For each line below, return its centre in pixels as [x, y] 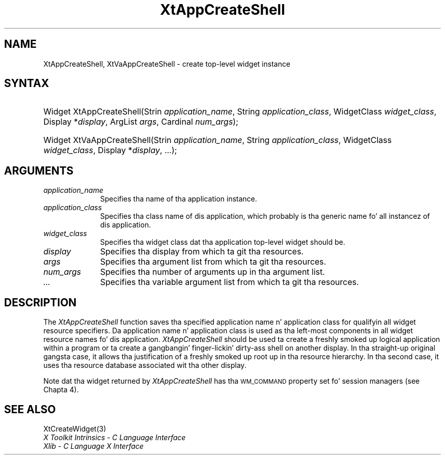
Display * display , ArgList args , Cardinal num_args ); [141, 122]
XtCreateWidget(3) [75, 428]
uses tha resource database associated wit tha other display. [145, 365]
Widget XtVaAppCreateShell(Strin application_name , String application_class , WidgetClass [217, 140]
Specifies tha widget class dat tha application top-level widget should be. [223, 242]
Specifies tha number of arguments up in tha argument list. [213, 272]
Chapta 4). [61, 390]
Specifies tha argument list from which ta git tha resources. [213, 262]
